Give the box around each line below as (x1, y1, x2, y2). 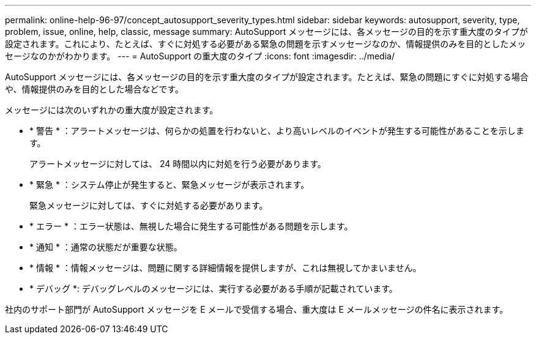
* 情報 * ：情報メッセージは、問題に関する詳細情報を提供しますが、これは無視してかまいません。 (29, 263, 422, 273)
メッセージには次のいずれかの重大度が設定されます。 (5, 105, 218, 115)
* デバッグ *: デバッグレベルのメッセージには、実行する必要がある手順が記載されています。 (29, 283, 398, 294)
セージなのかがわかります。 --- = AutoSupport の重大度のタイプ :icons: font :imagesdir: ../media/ (5, 51, 395, 61)
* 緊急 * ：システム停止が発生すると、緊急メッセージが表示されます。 (29, 179, 310, 190)
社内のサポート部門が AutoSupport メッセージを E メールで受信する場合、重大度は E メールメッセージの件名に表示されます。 (5, 304, 508, 315)
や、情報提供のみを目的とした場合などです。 (5, 84, 184, 94)
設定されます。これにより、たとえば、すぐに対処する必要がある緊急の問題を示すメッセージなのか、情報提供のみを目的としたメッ (5, 39, 526, 49)
